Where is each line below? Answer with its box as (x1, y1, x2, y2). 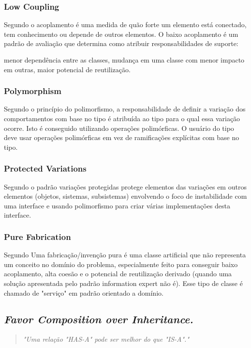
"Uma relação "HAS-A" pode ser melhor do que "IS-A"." (23, 334, 190, 344)
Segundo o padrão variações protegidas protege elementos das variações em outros (4, 181, 247, 191)
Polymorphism (4, 85, 61, 97)
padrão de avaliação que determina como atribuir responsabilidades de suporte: (4, 38, 238, 48)
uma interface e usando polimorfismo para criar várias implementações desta (4, 200, 231, 210)
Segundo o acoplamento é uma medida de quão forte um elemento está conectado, (4, 19, 247, 30)
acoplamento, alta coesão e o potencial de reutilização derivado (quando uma (4, 269, 232, 279)
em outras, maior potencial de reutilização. (4, 64, 131, 74)
